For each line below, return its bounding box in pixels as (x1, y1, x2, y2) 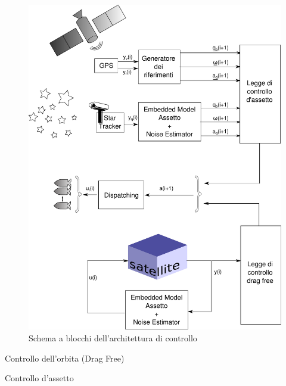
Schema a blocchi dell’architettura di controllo (29, 332, 197, 344)
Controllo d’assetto (5, 372, 74, 384)
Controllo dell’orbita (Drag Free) (5, 351, 125, 364)
